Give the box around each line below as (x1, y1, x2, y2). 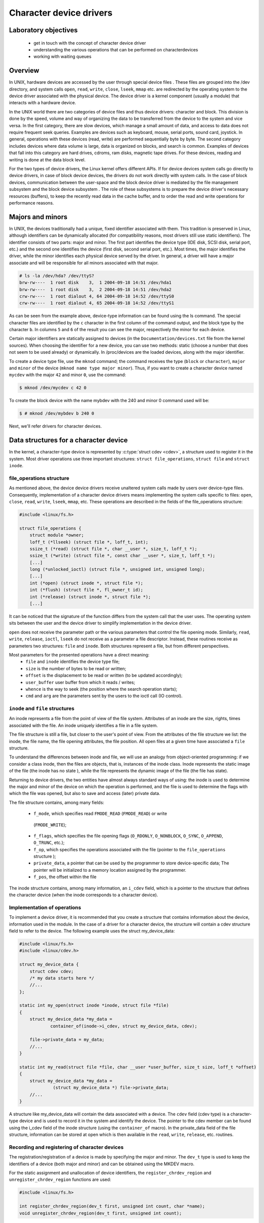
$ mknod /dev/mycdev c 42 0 (19, 385, 87, 391)
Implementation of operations (9, 904, 82, 911)
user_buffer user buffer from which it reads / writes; (25, 679, 135, 685)
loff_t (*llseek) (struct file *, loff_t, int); (29, 539, 149, 545)
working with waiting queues (33, 54, 91, 60)
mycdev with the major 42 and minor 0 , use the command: (9, 372, 127, 378)
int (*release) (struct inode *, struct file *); (29, 594, 151, 599)
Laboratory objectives (9, 26, 78, 34)
